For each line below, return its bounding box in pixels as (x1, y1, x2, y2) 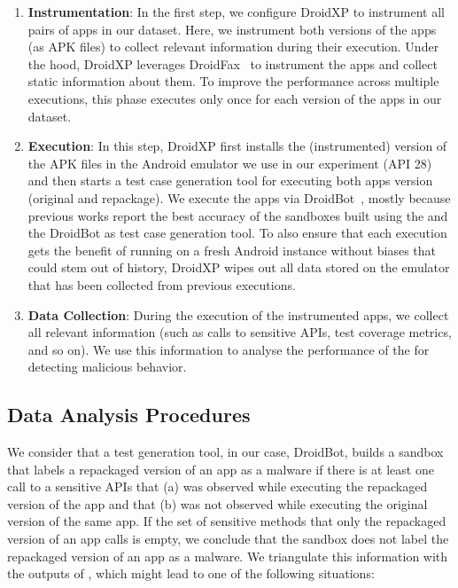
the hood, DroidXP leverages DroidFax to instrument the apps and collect (27, 54, 438, 73)
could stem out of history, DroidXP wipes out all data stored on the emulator (27, 258, 450, 277)
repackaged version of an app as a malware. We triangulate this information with (7, 546, 448, 565)
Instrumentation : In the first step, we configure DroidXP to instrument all (27, 3, 445, 20)
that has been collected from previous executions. (27, 275, 296, 294)
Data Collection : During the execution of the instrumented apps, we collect (27, 305, 449, 324)
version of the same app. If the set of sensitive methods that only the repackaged (7, 512, 446, 530)
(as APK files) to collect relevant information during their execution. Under (27, 37, 439, 56)
